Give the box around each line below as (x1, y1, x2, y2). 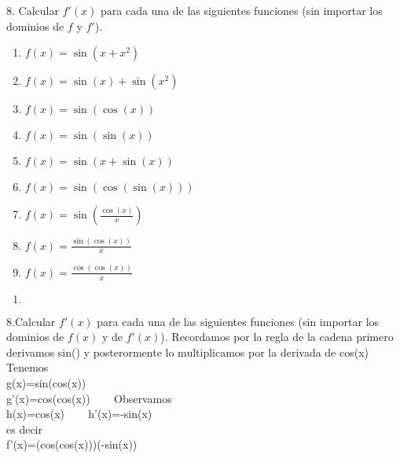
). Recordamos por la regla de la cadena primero (160, 328, 394, 345)
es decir (6, 420, 42, 437)
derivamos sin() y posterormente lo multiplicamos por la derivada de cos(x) (6, 343, 369, 360)
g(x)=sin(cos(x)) (6, 374, 86, 390)
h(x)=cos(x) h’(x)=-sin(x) (6, 405, 152, 422)
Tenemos (6, 359, 49, 376)
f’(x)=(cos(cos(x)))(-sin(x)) (6, 436, 138, 453)
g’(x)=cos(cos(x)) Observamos (6, 390, 172, 406)
